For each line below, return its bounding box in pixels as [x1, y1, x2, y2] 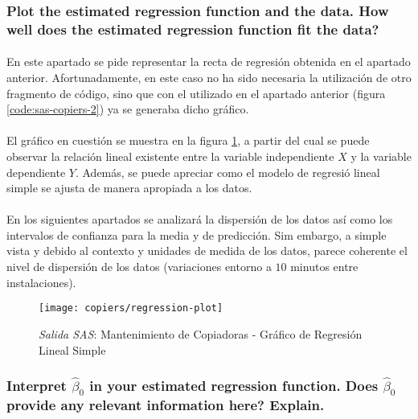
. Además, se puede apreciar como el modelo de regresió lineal [75, 163, 380, 180]
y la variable [350, 147, 412, 164]
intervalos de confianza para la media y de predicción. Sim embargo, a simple [6, 226, 387, 243]
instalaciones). [6, 273, 76, 290]
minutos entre [290, 258, 359, 275]
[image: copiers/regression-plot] [39, 302, 223, 314]
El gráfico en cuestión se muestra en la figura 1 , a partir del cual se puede [6, 132, 370, 149]
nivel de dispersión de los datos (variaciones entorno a [6, 258, 272, 275]
